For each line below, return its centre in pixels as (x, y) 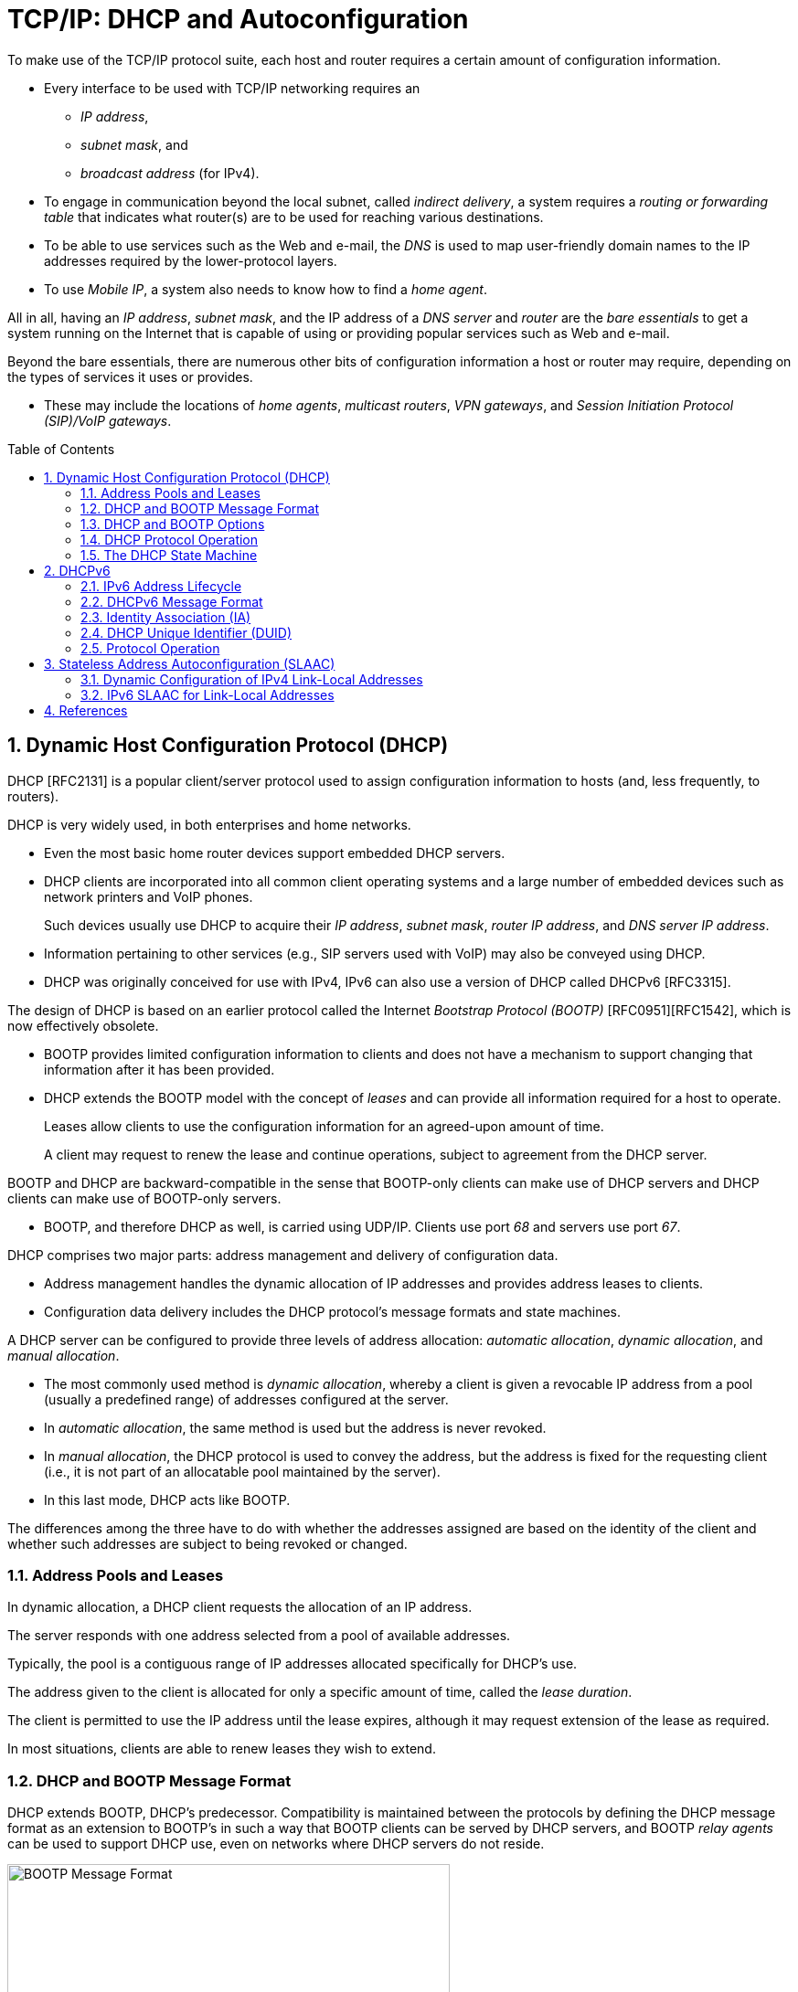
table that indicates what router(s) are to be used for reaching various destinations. (294, 217)
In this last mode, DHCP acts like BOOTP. (167, 1499)
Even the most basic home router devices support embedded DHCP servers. (275, 853)
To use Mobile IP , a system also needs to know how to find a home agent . (266, 289)
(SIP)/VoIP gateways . (108, 420)
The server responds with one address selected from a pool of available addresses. (259, 1636)
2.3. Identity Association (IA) (166, 617)
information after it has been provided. (160, 1069)
